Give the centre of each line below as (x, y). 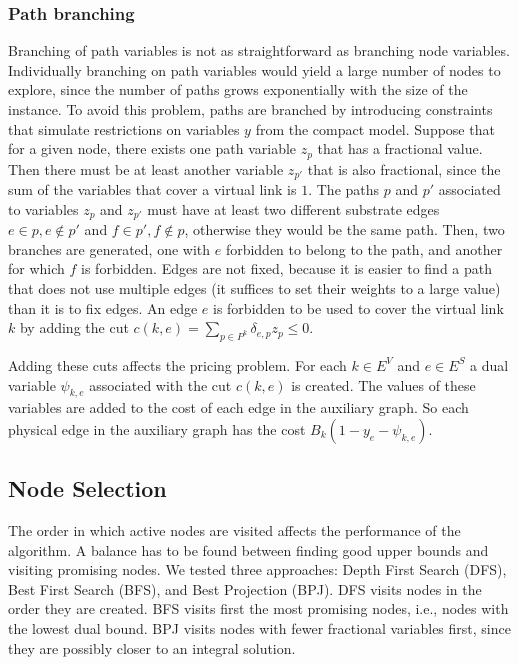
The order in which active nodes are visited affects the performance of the (234, 530)
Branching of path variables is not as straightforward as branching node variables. (259, 50)
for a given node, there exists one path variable (152, 148)
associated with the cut (160, 384)
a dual (489, 364)
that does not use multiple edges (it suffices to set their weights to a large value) (254, 287)
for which (36, 268)
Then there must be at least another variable (146, 168)
